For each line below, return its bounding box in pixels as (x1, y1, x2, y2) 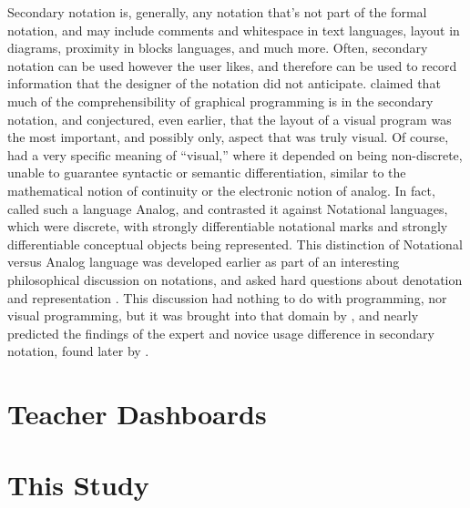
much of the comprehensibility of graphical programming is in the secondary (7, 91, 434, 110)
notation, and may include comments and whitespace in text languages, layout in (7, 20, 460, 39)
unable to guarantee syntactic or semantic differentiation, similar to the (7, 163, 406, 182)
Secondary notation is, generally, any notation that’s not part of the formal (7, 3, 427, 21)
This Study (7, 466, 149, 503)
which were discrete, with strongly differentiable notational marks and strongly (7, 217, 448, 236)
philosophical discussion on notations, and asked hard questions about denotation (7, 269, 463, 289)
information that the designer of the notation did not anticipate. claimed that (7, 74, 441, 93)
